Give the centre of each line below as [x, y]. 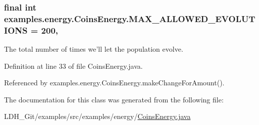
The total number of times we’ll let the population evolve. [94, 49]
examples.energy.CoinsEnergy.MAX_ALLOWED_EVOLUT [130, 18]
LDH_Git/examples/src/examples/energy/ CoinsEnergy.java [97, 116]
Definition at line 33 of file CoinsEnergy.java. [73, 66]
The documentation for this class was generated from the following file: [114, 99]
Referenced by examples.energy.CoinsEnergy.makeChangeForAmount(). [114, 83]
